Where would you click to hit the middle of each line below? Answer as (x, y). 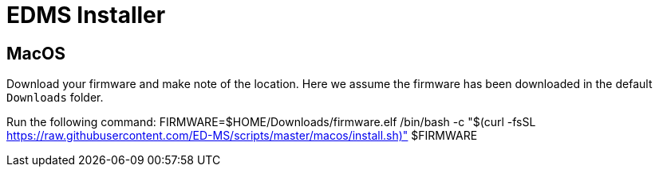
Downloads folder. (55, 98)
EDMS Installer (86, 15)
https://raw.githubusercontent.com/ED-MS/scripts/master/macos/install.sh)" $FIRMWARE (242, 136)
